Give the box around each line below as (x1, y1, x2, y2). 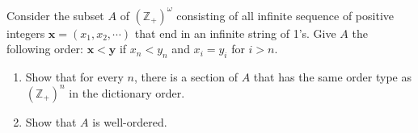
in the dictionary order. (69, 84, 185, 101)
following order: (6, 40, 83, 57)
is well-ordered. (92, 113, 167, 130)
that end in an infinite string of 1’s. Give (134, 24, 336, 41)
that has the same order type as (253, 68, 412, 85)
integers (6, 24, 45, 41)
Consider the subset (6, 6, 104, 23)
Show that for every (25, 68, 124, 85)
